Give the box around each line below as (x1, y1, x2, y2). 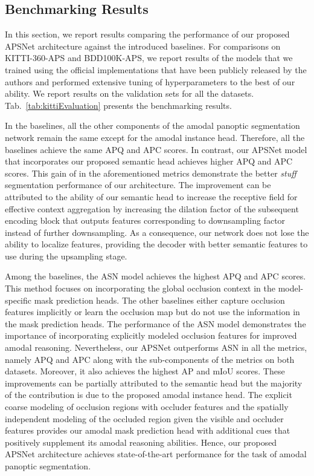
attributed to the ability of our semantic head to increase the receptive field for (5, 190, 298, 203)
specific (5, 293, 32, 306)
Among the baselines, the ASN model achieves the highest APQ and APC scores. (5, 270, 306, 282)
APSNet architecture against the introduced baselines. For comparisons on (5, 39, 281, 52)
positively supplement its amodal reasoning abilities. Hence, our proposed (5, 435, 277, 448)
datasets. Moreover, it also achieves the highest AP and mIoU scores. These (5, 365, 285, 377)
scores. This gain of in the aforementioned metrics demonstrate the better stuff (5, 166, 296, 179)
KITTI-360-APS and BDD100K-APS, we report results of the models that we (5, 51, 293, 64)
